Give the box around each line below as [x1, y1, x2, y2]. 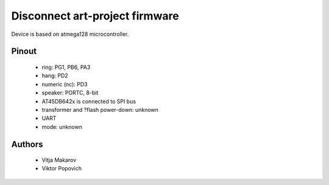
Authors [11, 139, 43, 149]
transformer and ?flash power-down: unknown [41, 106, 158, 113]
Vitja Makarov [41, 156, 77, 164]
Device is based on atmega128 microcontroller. [11, 30, 129, 38]
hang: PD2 [41, 72, 68, 79]
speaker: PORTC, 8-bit [41, 89, 99, 97]
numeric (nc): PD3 [41, 80, 88, 88]
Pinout [11, 46, 37, 57]
